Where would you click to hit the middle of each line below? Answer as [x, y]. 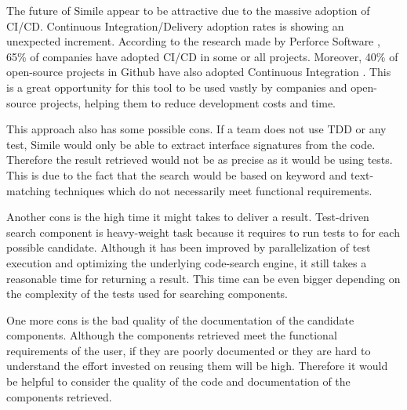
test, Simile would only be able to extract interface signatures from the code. [191, 144]
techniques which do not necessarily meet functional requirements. [213, 190]
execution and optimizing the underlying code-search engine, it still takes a [187, 262]
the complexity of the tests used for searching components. [147, 294]
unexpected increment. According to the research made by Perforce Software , [193, 41]
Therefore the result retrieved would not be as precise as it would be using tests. [200, 160]
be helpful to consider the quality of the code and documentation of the [178, 381]
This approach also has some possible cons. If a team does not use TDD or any [196, 129]
